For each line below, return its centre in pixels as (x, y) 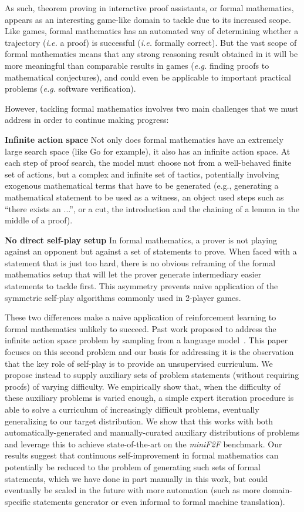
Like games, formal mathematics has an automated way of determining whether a (152, 31)
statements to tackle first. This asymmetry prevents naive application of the (141, 286)
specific (18, 501)
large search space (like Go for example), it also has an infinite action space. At (148, 151)
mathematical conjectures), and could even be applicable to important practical (148, 77)
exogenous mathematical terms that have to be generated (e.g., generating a (142, 185)
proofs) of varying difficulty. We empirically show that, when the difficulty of (143, 386)
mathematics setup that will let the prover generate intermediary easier (133, 274)
